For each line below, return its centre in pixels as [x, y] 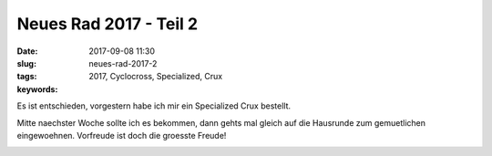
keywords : [37, 89]
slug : [26, 63]
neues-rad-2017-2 [123, 63]
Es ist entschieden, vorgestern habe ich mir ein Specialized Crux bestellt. [154, 106]
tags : [27, 77]
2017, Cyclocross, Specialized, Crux [156, 77]
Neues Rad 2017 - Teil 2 [108, 24]
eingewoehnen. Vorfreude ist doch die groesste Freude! [122, 135]
